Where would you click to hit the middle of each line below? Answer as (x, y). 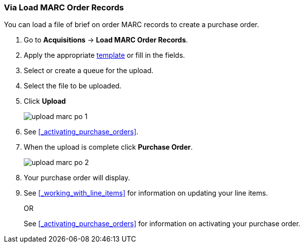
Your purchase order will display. (77, 178)
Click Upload (45, 101)
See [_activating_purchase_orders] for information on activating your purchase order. (162, 224)
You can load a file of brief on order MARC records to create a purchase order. (131, 25)
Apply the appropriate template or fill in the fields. (105, 55)
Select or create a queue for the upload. (89, 71)
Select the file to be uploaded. (73, 86)
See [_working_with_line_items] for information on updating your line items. (146, 193)
